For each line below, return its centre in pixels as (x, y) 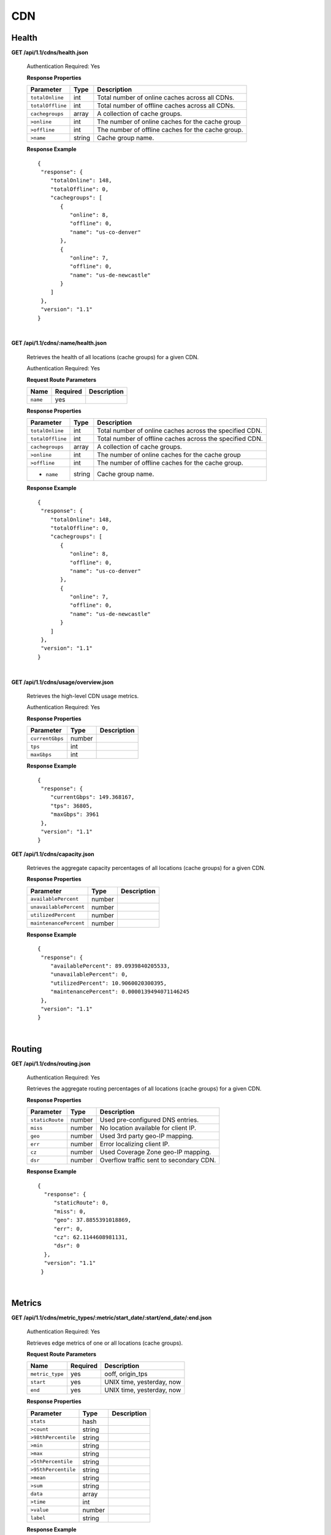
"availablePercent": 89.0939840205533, (110, 966)
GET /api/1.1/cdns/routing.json (51, 1063)
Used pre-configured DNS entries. (149, 1120)
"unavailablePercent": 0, (89, 974)
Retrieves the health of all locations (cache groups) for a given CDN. (113, 357)
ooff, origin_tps (126, 1374)
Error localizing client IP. (135, 1144)
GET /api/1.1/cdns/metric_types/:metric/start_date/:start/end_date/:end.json (112, 1318)
